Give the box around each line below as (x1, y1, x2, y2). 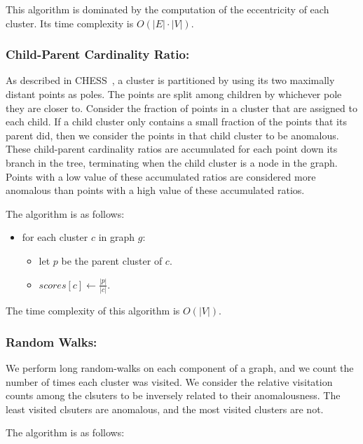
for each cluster (22, 230, 88, 244)
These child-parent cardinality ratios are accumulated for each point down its (6, 141, 338, 156)
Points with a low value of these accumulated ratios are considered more (6, 169, 316, 183)
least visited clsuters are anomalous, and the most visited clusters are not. (6, 401, 324, 416)
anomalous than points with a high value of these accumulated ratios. (6, 183, 305, 197)
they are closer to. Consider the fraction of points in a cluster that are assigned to (6, 100, 357, 115)
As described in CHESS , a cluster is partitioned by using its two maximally (6, 73, 335, 88)
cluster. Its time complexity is (6, 15, 134, 30)
